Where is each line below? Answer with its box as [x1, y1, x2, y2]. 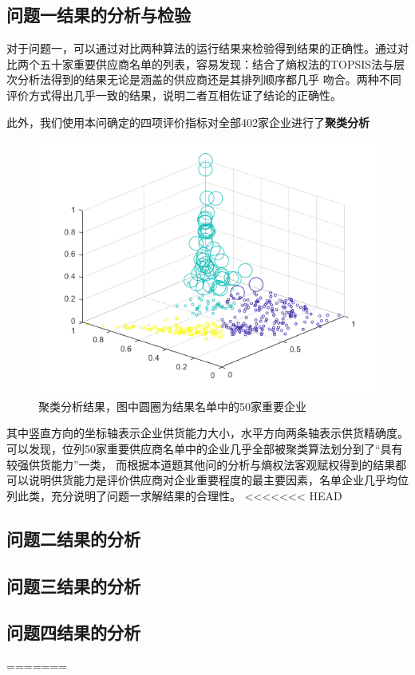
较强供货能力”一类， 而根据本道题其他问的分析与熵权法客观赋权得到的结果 [6, 456, 396, 472]
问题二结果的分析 [6, 526, 140, 551]
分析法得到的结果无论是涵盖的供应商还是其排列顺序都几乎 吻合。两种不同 [17, 71, 401, 88]
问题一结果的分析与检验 [6, 2, 191, 27]
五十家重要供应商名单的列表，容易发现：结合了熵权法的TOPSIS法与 [39, 55, 394, 72]
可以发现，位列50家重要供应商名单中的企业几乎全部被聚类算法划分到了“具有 [6, 440, 403, 456]
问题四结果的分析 [6, 620, 140, 645]
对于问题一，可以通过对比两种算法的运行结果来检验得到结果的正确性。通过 [6, 40, 397, 57]
